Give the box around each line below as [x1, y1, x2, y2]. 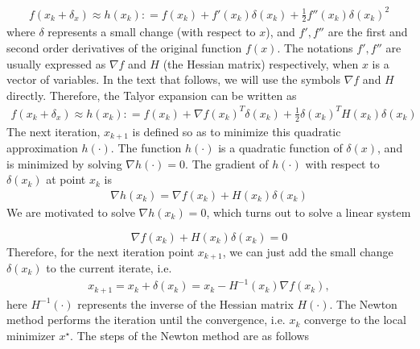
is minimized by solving [6, 155, 122, 172]
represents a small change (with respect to [47, 23, 256, 40]
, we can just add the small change [222, 243, 393, 260]
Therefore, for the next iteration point [6, 243, 195, 260]
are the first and [327, 23, 408, 40]
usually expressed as [6, 55, 106, 72]
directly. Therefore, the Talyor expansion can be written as [6, 86, 297, 103]
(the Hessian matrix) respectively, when [163, 55, 359, 72]
